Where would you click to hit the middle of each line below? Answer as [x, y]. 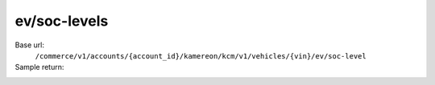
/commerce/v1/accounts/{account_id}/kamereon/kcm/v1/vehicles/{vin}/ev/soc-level [201, 56]
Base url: [29, 45]
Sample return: [39, 67]
